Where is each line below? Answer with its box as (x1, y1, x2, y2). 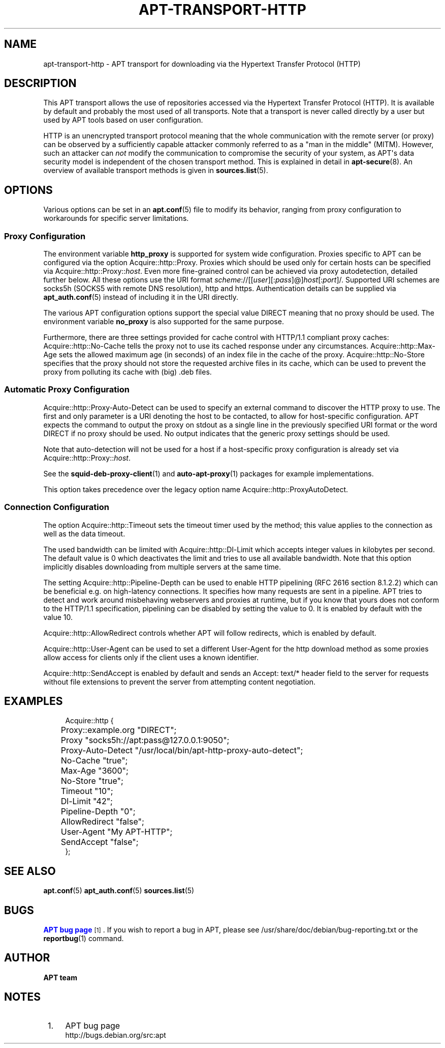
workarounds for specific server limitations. (43, 214, 189, 223)
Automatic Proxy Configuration (4, 384, 130, 395)
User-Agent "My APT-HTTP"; (60, 827, 173, 837)
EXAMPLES (4, 694, 63, 707)
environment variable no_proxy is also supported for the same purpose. (43, 317, 284, 326)
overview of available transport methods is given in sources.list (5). (43, 166, 268, 175)
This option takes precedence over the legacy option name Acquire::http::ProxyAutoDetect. (43, 485, 348, 494)
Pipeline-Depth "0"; (60, 806, 136, 817)
